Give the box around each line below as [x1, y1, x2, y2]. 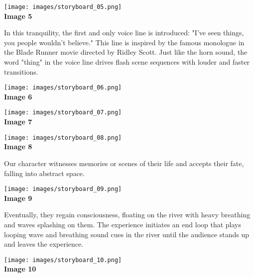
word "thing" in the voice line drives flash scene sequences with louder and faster [4, 57, 250, 67]
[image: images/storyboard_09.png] [4, 185, 122, 193]
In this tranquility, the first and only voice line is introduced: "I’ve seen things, [4, 27, 244, 38]
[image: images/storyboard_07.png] [4, 109, 122, 116]
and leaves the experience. [4, 239, 84, 249]
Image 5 [4, 10, 32, 21]
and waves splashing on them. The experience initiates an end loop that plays [4, 219, 242, 229]
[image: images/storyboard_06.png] [4, 84, 122, 92]
